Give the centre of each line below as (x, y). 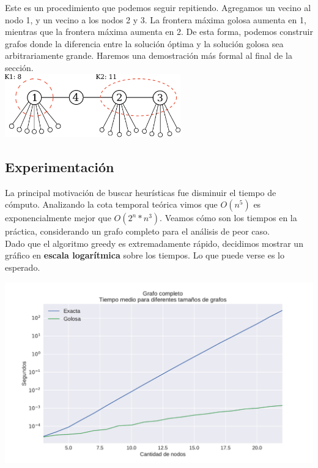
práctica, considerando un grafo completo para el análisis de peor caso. (137, 231)
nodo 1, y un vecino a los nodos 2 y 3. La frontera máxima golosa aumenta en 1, (156, 19)
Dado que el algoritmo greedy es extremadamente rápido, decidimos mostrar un (154, 243)
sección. (19, 67)
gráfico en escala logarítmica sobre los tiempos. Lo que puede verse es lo (145, 255)
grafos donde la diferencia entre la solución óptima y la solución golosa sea (144, 43)
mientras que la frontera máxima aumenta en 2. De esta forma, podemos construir (159, 32)
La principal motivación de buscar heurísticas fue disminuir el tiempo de (141, 192)
